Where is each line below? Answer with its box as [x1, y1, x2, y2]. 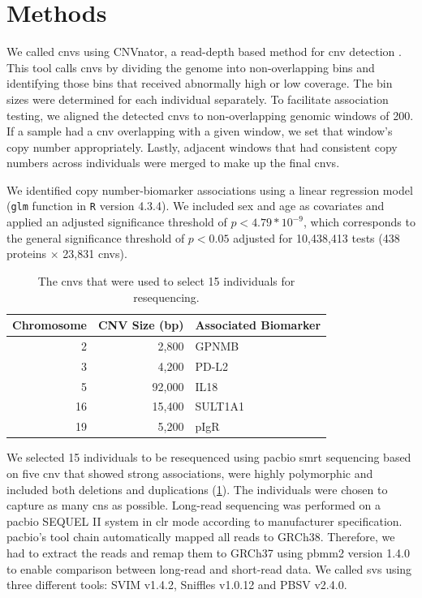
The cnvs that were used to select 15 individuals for [37, 272, 295, 289]
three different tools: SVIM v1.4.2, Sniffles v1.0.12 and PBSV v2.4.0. [6, 576, 347, 593]
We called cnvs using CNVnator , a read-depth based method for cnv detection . [6, 43, 402, 60]
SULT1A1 [195, 398, 244, 415]
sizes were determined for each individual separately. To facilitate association [6, 90, 389, 107]
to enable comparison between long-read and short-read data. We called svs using [6, 560, 412, 577]
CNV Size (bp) [97, 316, 184, 333]
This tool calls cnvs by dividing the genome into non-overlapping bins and [6, 58, 375, 75]
